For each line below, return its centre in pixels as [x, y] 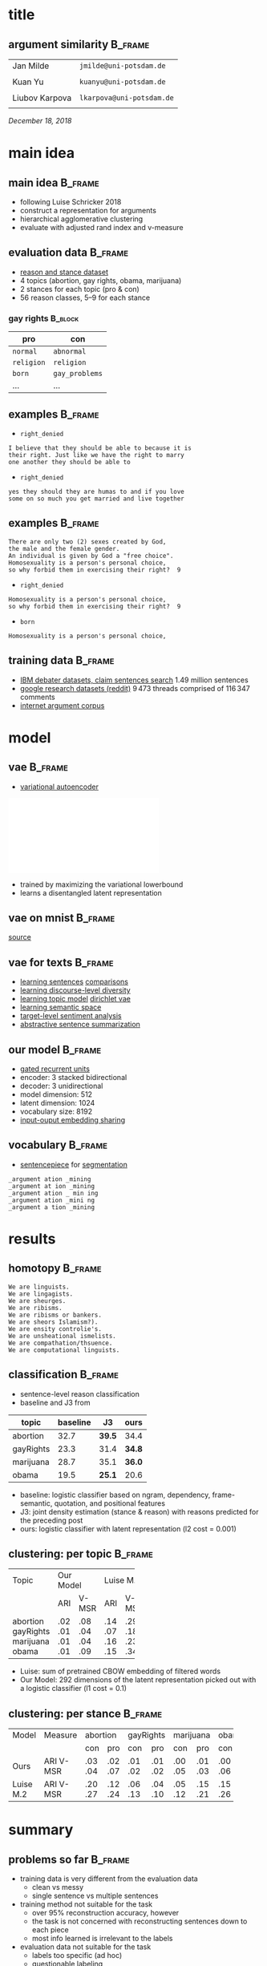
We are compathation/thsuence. [61, 1343]
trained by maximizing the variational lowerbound [101, 884]
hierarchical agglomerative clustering [81, 219]
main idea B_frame [54, 182]
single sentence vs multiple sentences [95, 1896]
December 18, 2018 [40, 121]
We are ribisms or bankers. [55, 1315]
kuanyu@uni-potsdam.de [122, 82]
